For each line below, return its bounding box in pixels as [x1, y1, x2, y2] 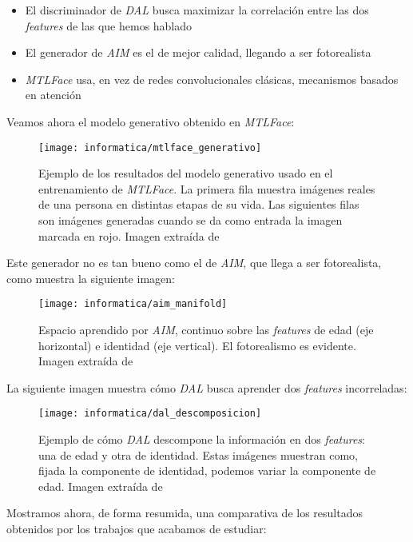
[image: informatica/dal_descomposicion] [38, 408, 262, 420]
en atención [25, 86, 81, 103]
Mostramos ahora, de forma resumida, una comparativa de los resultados [6, 504, 363, 521]
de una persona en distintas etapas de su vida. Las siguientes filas [38, 196, 359, 213]
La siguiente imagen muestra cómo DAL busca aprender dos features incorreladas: [6, 379, 407, 396]
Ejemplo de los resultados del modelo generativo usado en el [38, 165, 333, 181]
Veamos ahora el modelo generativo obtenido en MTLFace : [6, 113, 295, 130]
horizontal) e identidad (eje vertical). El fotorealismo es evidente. [38, 337, 356, 353]
